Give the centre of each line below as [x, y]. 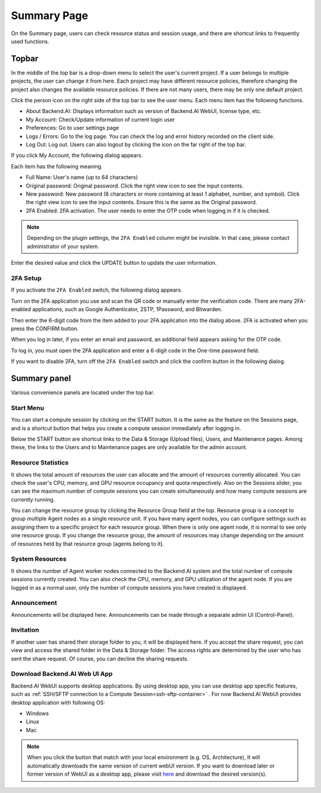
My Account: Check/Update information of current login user [100, 120]
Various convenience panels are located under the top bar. [83, 393]
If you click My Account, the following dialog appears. [77, 155]
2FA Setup [26, 278]
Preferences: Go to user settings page [73, 128]
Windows [37, 713]
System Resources [39, 559]
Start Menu [28, 408]
